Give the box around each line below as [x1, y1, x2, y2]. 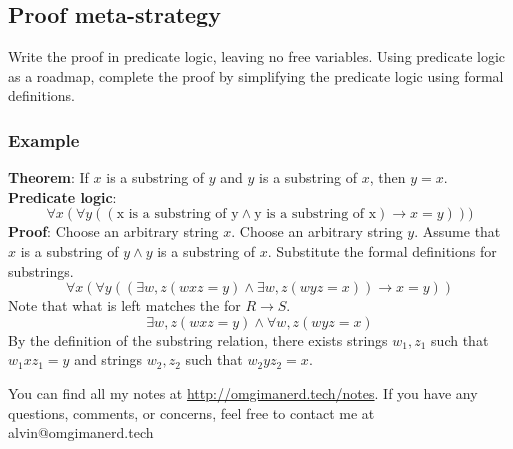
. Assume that [414, 221, 501, 242]
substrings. [8, 260, 74, 281]
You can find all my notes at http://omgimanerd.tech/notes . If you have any [8, 382, 478, 403]
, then [369, 167, 406, 188]
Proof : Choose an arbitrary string [8, 221, 219, 242]
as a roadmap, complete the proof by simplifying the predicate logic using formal [8, 65, 504, 86]
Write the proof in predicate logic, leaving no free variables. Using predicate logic [8, 46, 506, 67]
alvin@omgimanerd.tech [8, 422, 154, 443]
